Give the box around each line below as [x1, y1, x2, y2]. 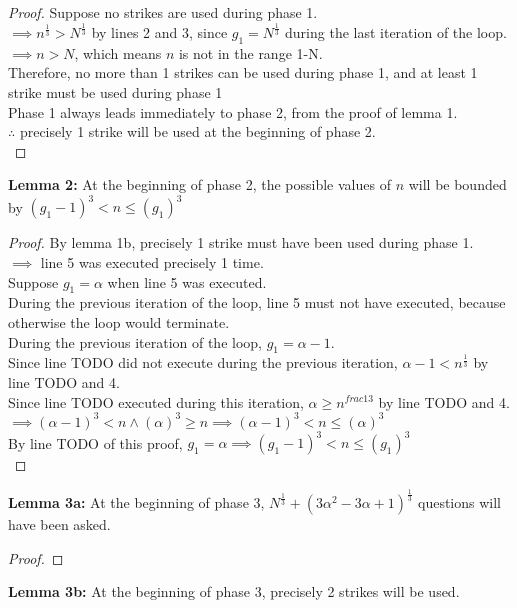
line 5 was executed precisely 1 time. [40, 252, 264, 272]
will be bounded [408, 174, 507, 195]
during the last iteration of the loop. [285, 21, 507, 42]
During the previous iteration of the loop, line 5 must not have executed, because [8, 292, 506, 313]
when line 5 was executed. [107, 271, 267, 292]
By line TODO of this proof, [8, 432, 183, 453]
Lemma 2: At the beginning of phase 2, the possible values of [8, 174, 391, 195]
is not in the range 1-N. [178, 42, 323, 63]
